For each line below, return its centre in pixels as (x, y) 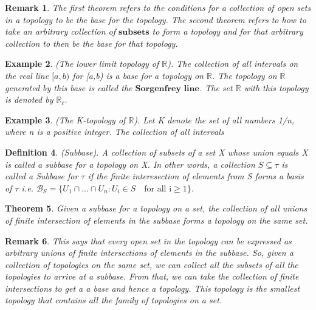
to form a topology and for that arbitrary (228, 31)
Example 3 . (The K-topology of (65, 119)
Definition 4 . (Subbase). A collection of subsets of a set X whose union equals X (156, 152)
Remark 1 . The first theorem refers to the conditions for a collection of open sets (158, 7)
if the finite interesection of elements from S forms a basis (196, 176)
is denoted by (29, 99)
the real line (27, 75)
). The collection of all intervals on (233, 64)
